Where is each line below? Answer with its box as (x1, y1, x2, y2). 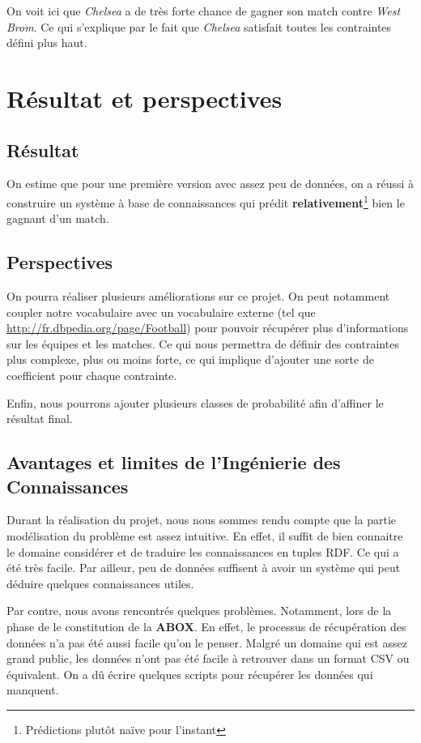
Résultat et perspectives (6, 81, 283, 114)
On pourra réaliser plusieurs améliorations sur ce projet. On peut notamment (6, 288, 390, 304)
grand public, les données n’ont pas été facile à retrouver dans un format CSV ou (6, 650, 410, 667)
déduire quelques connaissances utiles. (6, 574, 194, 591)
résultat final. (6, 410, 73, 427)
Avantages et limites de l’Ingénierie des (6, 450, 341, 475)
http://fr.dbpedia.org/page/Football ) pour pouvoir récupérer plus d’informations (6, 319, 409, 336)
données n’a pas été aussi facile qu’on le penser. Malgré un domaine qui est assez (6, 634, 407, 651)
